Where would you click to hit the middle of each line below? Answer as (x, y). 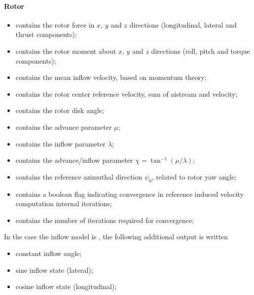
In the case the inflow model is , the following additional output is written (116, 237)
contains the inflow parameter (60, 143)
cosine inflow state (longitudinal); (66, 286)
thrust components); (46, 34)
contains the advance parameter (64, 127)
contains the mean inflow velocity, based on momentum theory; (111, 77)
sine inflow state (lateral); (54, 270)
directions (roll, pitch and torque (200, 51)
